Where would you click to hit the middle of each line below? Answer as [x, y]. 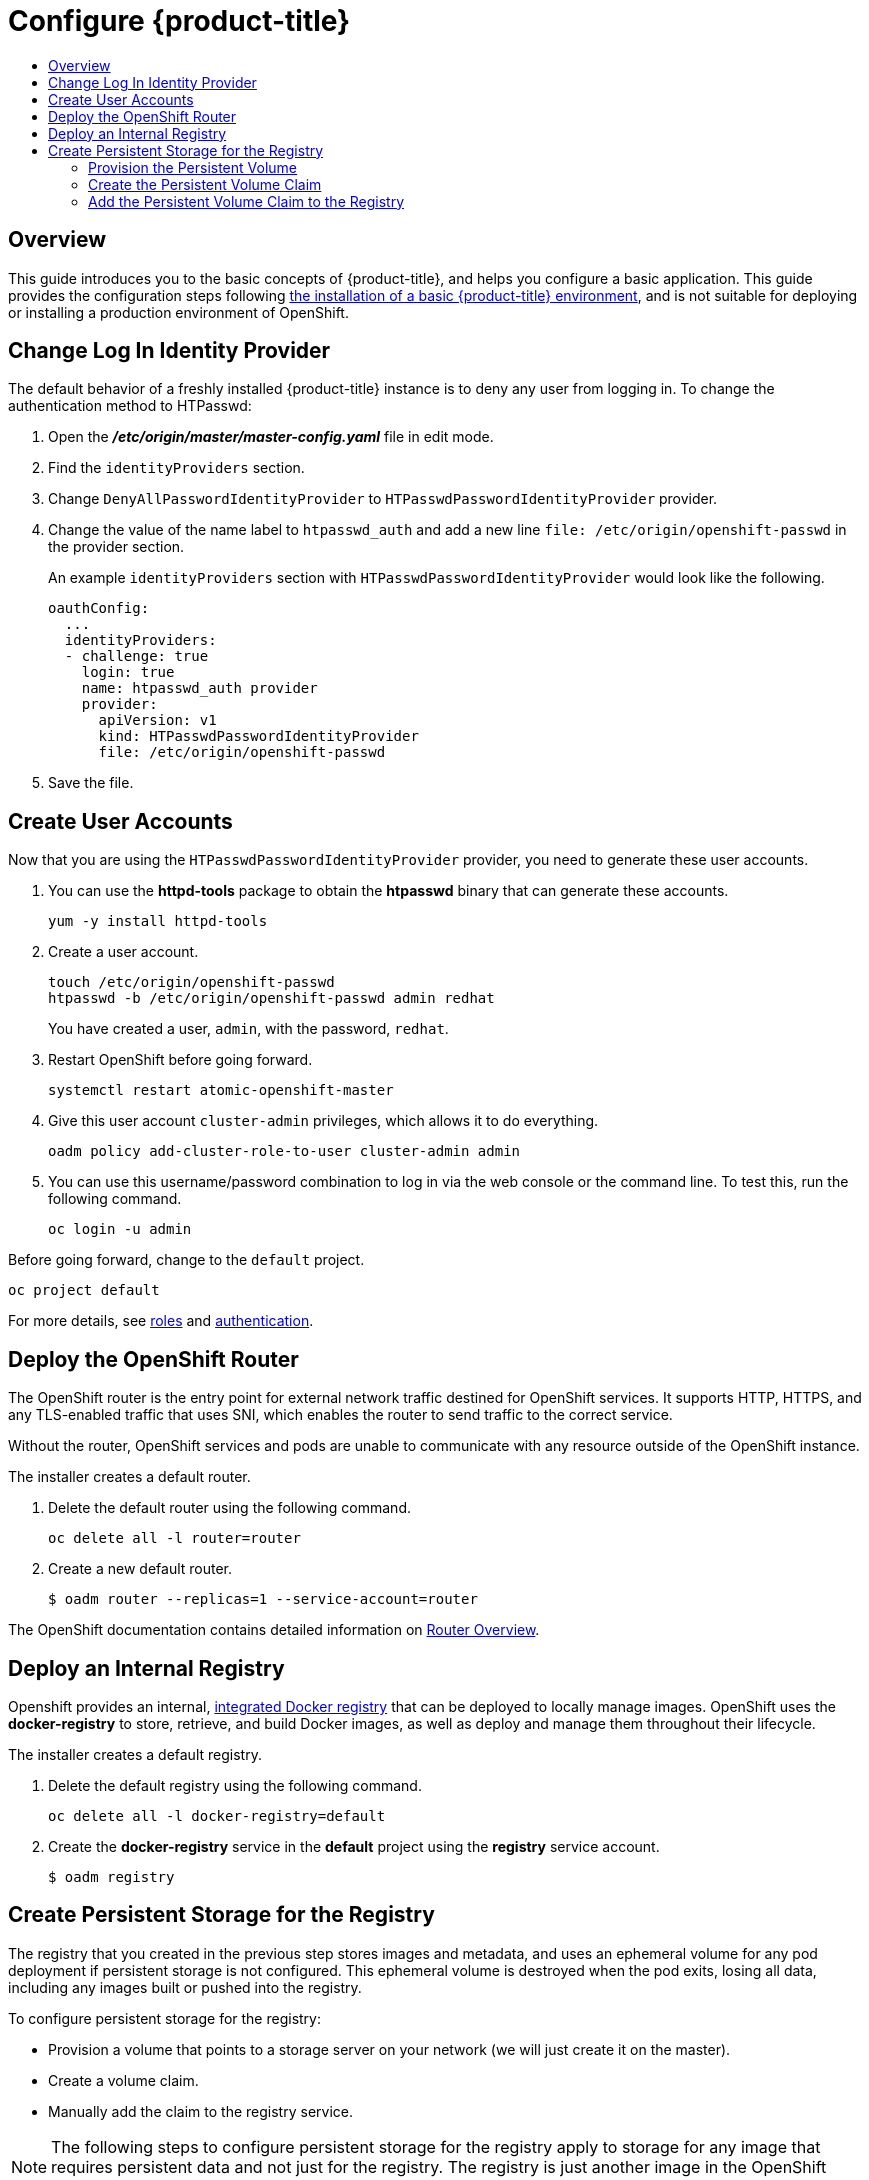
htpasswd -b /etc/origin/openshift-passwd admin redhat [271, 998]
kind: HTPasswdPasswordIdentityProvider [258, 736]
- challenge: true [136, 656]
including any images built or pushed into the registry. [185, 1987]
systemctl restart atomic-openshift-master [221, 1090]
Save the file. [91, 783]
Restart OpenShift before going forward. [180, 1060]
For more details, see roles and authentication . [161, 1321]
